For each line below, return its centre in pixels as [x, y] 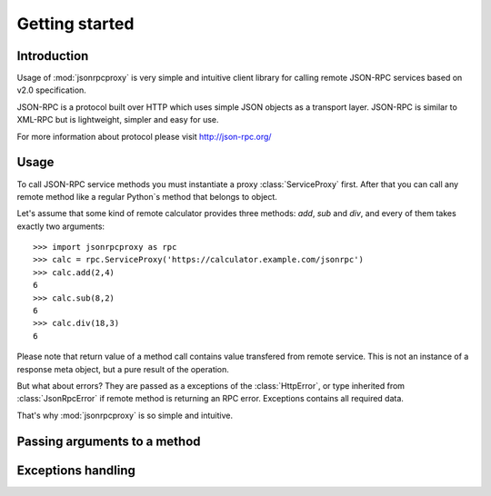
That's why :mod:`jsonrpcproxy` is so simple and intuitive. [125, 415]
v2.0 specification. [51, 90]
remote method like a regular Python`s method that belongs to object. [147, 196]
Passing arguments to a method [109, 441]
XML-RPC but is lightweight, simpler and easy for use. [118, 120]
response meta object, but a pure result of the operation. [123, 369]
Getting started [75, 24]
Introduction [53, 56]
